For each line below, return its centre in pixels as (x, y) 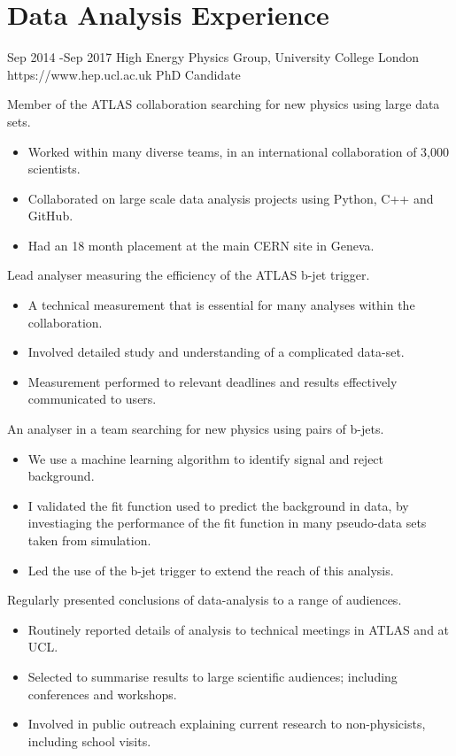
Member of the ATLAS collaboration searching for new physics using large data (224, 104)
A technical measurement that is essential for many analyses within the (221, 305)
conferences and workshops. (102, 694)
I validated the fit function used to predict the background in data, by (218, 505)
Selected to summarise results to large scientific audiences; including (213, 676)
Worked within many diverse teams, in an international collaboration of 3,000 (238, 151)
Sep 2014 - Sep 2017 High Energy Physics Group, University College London (213, 57)
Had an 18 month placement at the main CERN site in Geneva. (201, 245)
